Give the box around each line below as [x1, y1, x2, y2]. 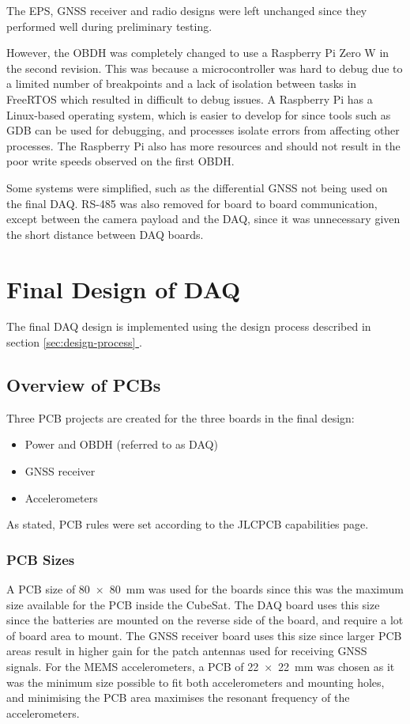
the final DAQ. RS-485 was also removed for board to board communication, [6, 195, 378, 211]
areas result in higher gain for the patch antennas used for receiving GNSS [6, 643, 367, 659]
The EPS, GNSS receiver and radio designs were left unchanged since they [6, 2, 367, 18]
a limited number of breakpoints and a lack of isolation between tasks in [6, 75, 356, 92]
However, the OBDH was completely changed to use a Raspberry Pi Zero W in [6, 44, 389, 61]
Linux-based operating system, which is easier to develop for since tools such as [6, 106, 391, 123]
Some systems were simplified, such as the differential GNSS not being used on [6, 179, 388, 195]
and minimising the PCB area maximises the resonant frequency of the [6, 689, 350, 706]
